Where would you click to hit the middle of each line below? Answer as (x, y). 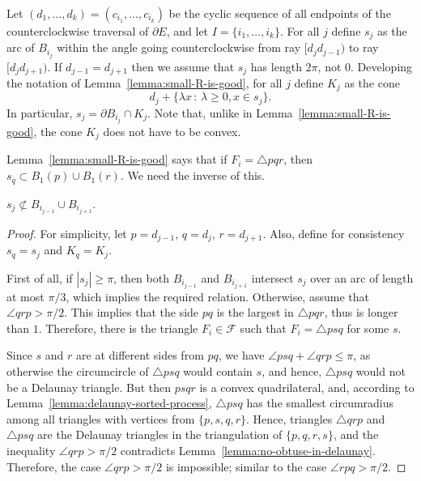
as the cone (372, 83)
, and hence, (292, 370)
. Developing (382, 66)
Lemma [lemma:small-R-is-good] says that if (117, 159)
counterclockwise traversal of (78, 31)
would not (381, 370)
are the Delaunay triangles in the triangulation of (160, 434)
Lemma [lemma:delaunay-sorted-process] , (109, 403)
